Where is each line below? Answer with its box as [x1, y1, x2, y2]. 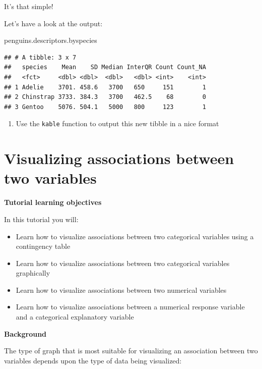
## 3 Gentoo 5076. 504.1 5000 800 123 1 [4, 103, 206, 111]
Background [4, 328, 47, 339]
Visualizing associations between [4, 148, 234, 169]
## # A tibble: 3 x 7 [4, 54, 77, 61]
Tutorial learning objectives [4, 197, 102, 207]
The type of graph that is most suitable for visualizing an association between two [4, 345, 258, 356]
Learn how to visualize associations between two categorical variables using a [16, 231, 254, 241]
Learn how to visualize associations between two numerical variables [16, 284, 227, 295]
